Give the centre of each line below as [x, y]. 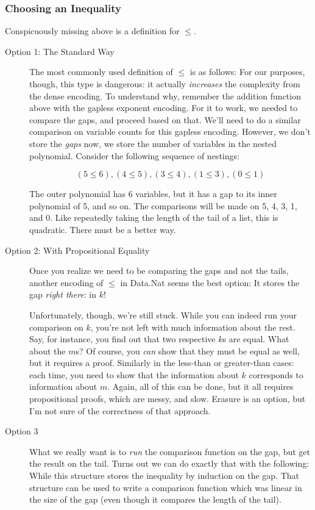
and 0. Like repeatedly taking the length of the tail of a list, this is [154, 217]
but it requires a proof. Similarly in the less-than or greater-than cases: [162, 363]
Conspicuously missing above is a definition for [92, 31]
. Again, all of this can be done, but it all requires [200, 386]
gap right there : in [63, 294]
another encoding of [66, 282]
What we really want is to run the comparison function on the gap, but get [170, 451]
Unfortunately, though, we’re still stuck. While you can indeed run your [163, 314]
